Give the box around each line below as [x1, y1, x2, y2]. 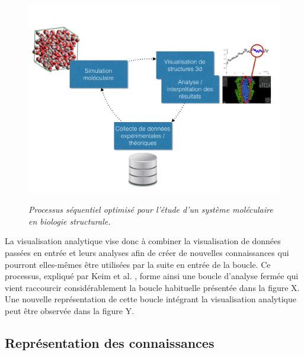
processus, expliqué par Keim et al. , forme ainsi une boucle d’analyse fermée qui [5, 270, 299, 282]
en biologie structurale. [28, 215, 111, 227]
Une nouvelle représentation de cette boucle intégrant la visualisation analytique [5, 293, 296, 305]
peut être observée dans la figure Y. [5, 304, 135, 316]
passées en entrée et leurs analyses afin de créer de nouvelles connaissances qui [5, 246, 289, 258]
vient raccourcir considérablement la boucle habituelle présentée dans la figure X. [5, 281, 300, 293]
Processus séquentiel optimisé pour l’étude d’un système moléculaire [28, 203, 273, 216]
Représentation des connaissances [5, 333, 215, 351]
